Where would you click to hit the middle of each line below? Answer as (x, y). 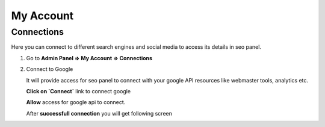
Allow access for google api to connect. (76, 102)
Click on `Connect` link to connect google (79, 91)
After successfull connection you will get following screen (99, 113)
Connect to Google (50, 69)
